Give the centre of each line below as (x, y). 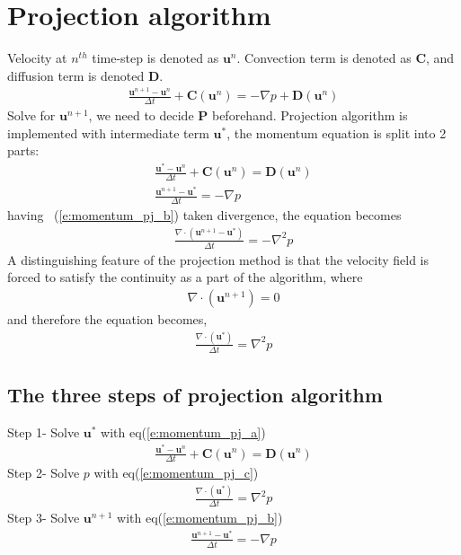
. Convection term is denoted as (324, 58)
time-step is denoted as (155, 58)
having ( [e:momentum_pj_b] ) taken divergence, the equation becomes (204, 214)
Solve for (31, 115)
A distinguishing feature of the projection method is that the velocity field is (218, 259)
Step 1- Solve (44, 432)
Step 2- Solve (44, 473)
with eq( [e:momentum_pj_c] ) (176, 473)
